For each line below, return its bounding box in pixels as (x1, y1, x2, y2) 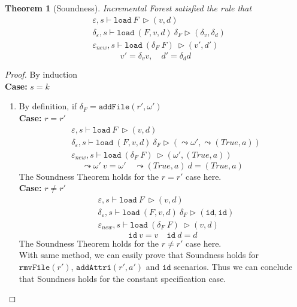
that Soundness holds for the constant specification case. (19, 272, 226, 284)
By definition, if (19, 100, 77, 112)
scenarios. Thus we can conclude (174, 260, 293, 273)
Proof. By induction (5, 68, 78, 81)
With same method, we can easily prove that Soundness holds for (19, 248, 259, 261)
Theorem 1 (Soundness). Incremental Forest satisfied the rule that (5, 2, 252, 14)
